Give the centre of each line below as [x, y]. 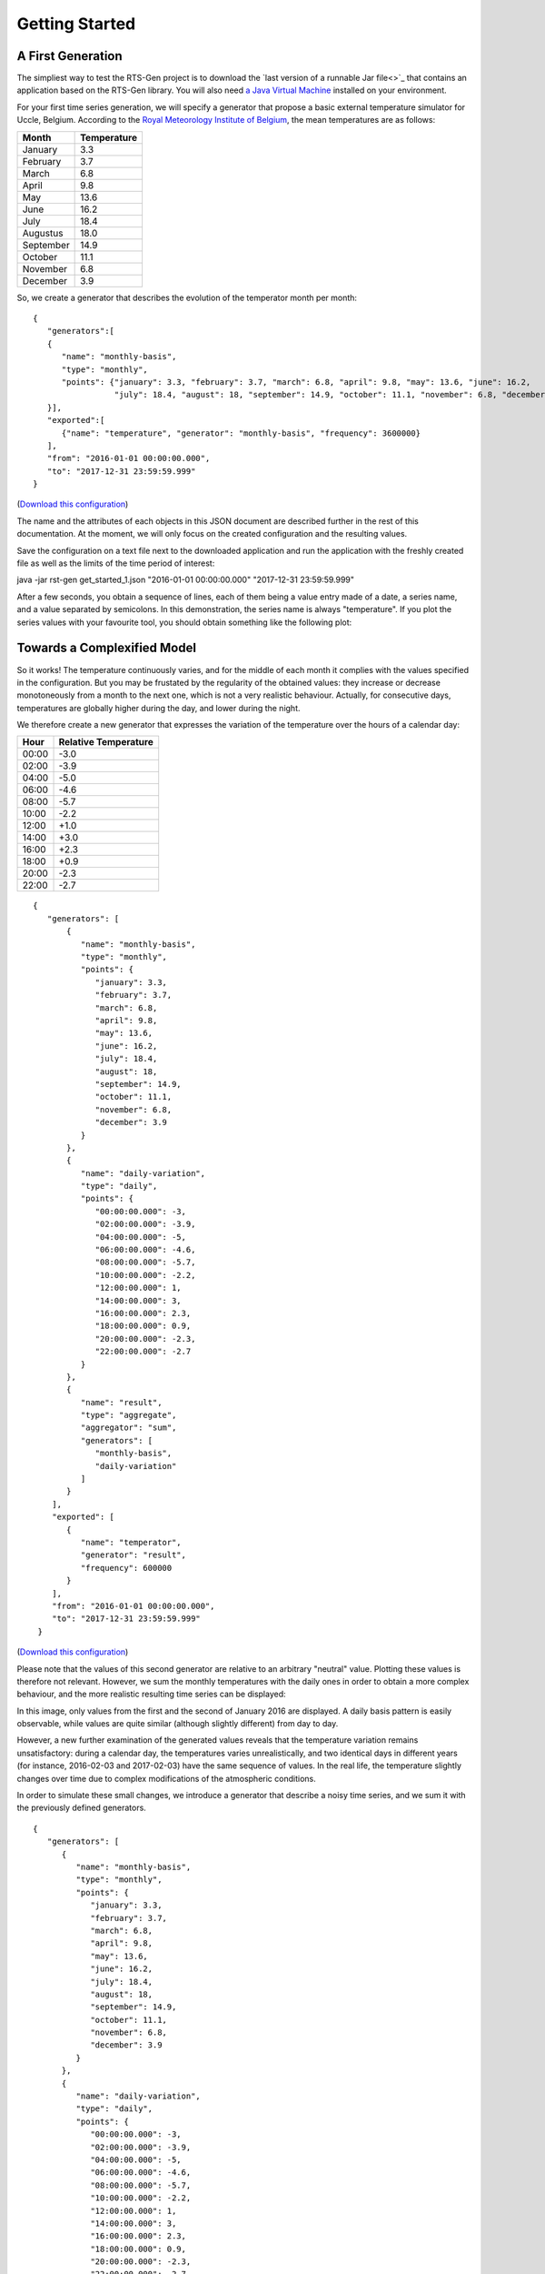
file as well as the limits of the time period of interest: [116, 563]
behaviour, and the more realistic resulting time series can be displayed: [151, 1694]
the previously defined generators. [82, 1808]
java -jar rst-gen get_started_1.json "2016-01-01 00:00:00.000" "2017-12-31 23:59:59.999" [185, 580]
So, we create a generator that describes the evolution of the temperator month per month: [187, 297]
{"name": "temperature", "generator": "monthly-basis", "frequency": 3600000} [241, 433]
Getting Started [76, 24]
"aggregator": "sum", [129, 1428]
